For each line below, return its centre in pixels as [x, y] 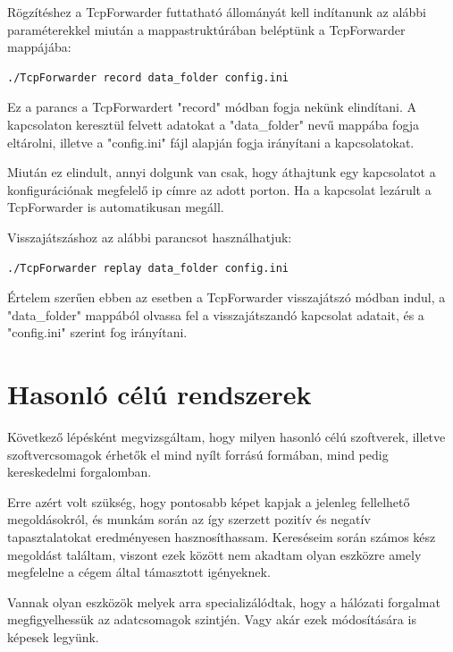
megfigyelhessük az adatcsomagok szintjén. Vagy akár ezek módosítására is [212, 619]
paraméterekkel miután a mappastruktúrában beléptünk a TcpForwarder [206, 29]
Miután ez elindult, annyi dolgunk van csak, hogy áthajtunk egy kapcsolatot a [222, 172]
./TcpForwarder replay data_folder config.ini [148, 268]
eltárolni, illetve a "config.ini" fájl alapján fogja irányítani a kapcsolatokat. [211, 142]
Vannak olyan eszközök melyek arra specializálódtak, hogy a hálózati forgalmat [224, 601]
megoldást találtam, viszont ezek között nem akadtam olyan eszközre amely [214, 554]
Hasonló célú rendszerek [159, 394]
